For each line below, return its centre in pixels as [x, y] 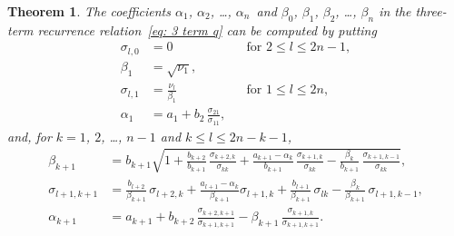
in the [395, 11]
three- [431, 11]
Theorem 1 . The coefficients [89, 11]
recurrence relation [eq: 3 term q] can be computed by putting [207, 29]
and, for [30, 136]
